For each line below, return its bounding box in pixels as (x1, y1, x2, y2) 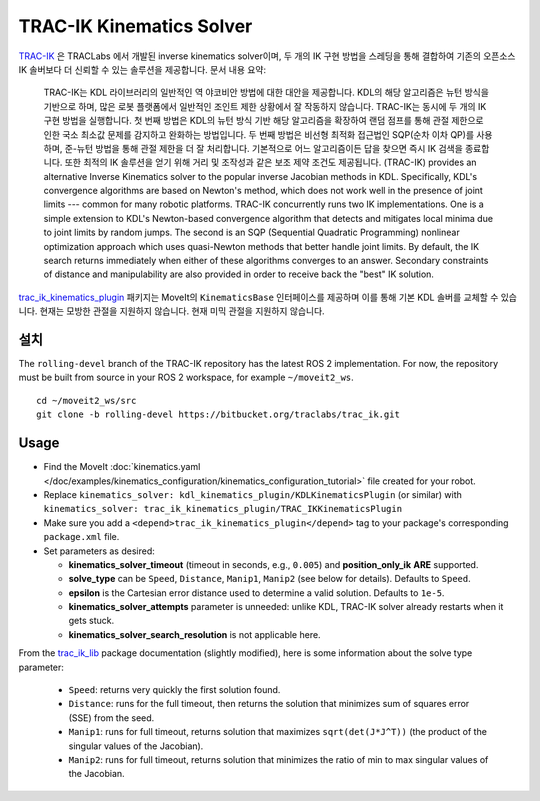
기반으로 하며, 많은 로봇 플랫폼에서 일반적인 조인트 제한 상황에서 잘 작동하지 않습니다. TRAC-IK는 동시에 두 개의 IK (43, 100, 487, 112)
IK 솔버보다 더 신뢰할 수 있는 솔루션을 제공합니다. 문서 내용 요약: (18, 63, 267, 75)
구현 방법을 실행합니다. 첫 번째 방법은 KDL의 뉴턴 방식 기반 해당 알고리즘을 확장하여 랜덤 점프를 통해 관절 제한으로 (43, 115, 484, 127)
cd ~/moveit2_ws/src (36, 395, 137, 406)
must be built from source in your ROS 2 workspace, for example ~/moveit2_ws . (18, 371, 354, 384)
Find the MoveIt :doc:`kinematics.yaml (43, 461, 201, 473)
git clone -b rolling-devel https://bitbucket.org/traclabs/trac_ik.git (36, 409, 400, 420)
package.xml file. (43, 531, 120, 543)
